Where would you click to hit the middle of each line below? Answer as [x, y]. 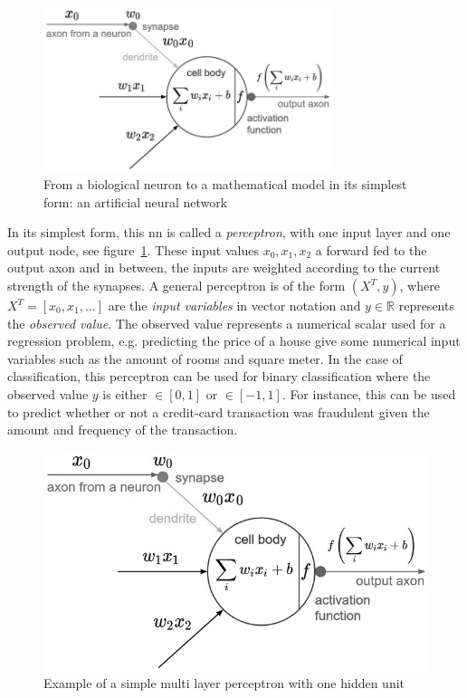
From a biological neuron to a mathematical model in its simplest [225, 184]
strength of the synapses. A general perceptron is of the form [176, 285]
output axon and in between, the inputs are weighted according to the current [224, 268]
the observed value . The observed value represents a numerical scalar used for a [227, 323]
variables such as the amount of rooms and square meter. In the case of [205, 358]
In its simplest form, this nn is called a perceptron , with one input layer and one [229, 232]
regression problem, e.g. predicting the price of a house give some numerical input [234, 341]
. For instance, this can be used [369, 393]
